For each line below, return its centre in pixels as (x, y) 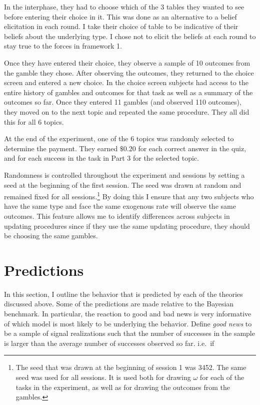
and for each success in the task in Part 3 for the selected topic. (101, 158)
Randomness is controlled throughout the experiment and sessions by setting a (124, 174)
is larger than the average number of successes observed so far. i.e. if (109, 343)
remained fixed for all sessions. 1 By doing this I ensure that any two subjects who (129, 195)
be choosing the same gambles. (51, 236)
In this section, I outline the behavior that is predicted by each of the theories (123, 294)
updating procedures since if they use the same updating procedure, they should (127, 226)
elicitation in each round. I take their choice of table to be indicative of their (121, 26)
